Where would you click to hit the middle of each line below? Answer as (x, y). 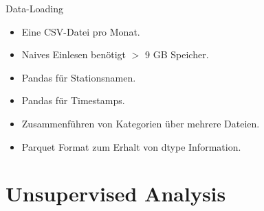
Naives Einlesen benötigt (74, 54)
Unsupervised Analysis (116, 194)
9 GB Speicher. (177, 54)
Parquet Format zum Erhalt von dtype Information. (131, 146)
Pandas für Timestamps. (73, 100)
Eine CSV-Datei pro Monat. (81, 31)
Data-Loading (35, 8)
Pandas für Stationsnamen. (79, 77)
